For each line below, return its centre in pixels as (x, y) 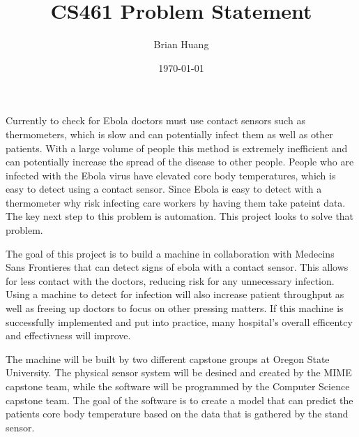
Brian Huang (181, 44)
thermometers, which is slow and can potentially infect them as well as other (169, 134)
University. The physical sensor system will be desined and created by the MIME (179, 372)
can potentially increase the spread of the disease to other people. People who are (180, 162)
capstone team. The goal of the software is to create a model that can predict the (179, 400)
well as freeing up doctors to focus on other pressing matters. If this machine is (175, 308)
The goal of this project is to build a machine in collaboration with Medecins (170, 253)
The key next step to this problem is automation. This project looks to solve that (180, 216)
